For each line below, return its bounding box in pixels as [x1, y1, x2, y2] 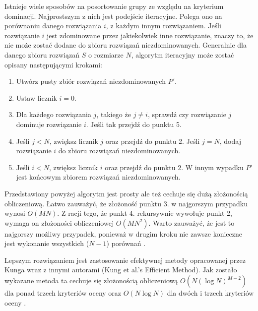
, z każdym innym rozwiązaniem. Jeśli [106, 20, 221, 31]
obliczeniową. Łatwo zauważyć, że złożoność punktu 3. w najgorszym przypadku [4, 198, 248, 208]
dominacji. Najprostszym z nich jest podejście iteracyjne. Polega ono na [4, 10, 222, 21]
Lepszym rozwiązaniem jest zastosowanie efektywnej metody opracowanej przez [4, 254, 246, 265]
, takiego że [96, 109, 131, 120]
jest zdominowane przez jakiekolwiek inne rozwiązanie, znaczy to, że [46, 30, 254, 40]
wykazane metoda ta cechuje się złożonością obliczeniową [4, 275, 178, 286]
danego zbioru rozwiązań [4, 49, 79, 60]
